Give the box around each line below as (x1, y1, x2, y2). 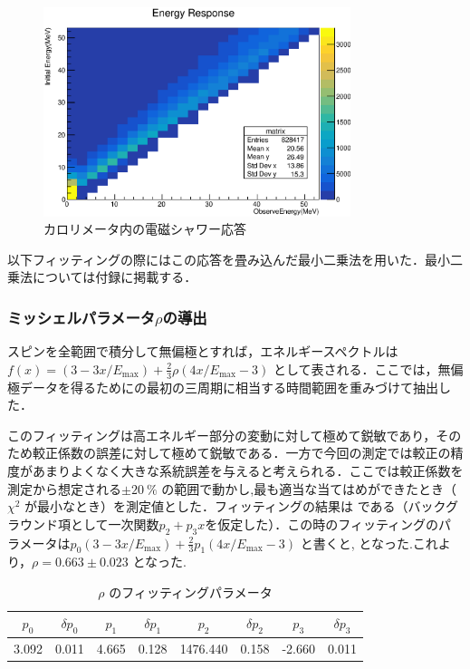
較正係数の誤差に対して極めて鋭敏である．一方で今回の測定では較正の (32, 443, 451, 462)
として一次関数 (70, 514, 159, 533)
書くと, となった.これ (312, 533, 438, 552)
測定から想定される (7, 479, 121, 498)
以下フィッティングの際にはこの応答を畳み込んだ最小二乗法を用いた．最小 (7, 249, 450, 268)
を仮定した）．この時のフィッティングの (205, 514, 439, 533)
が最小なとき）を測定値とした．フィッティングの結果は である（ (24, 497, 408, 516)
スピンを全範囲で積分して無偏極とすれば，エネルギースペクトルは (7, 342, 398, 361)
